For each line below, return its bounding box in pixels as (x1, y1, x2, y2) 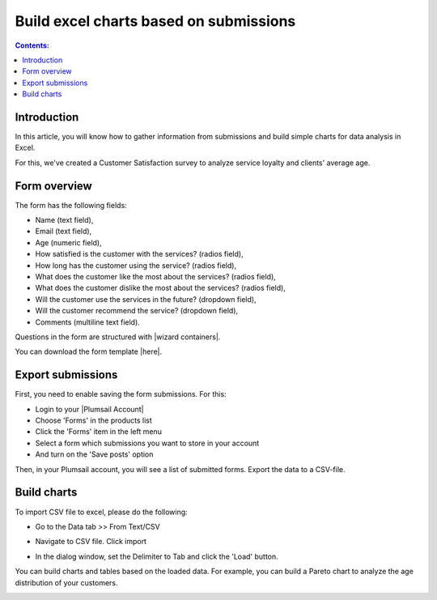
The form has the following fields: (15, 200, 127, 210)
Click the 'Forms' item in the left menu (35, 427, 162, 436)
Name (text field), (35, 215, 94, 225)
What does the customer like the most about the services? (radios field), (35, 272, 277, 282)
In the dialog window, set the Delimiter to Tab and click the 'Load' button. (35, 551, 278, 561)
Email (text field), (35, 227, 92, 236)
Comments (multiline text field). (35, 317, 141, 327)
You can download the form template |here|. (15, 347, 163, 356)
